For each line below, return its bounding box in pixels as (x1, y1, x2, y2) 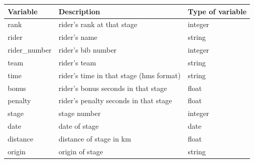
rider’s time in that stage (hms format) (58, 69, 181, 80)
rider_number (8, 44, 52, 55)
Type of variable (188, 6, 247, 16)
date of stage (58, 121, 99, 131)
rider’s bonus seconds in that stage (58, 82, 167, 93)
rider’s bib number (58, 44, 117, 55)
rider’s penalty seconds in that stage (58, 95, 172, 106)
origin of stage (58, 146, 103, 156)
